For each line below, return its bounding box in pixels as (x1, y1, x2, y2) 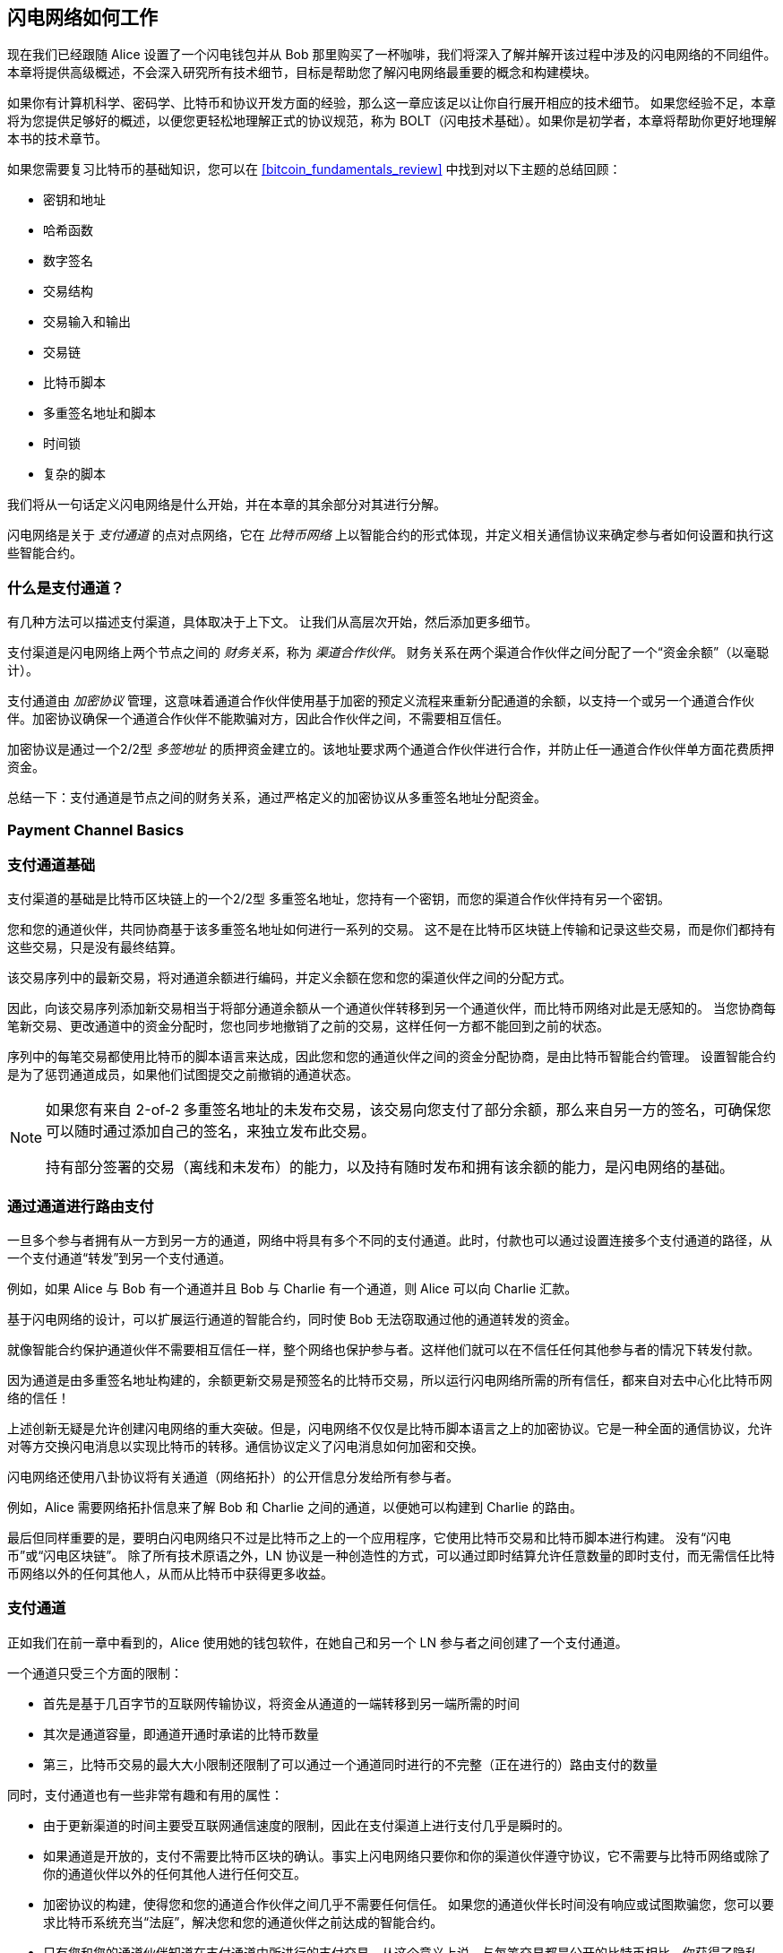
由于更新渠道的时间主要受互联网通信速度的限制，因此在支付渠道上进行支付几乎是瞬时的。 (43, 1817, 570, 1833)
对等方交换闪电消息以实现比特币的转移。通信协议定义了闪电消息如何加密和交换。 (7, 1439, 484, 1455)
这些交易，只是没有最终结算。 (7, 939, 183, 955)
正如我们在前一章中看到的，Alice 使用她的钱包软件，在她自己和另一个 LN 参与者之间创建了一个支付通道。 (7, 1634, 628, 1650)
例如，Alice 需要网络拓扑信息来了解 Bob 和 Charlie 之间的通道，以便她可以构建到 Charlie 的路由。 (7, 1499, 582, 1516)
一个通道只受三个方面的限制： (7, 1664, 183, 1681)
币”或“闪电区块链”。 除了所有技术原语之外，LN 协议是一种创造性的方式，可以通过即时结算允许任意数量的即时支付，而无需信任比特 (7, 1548, 775, 1564)
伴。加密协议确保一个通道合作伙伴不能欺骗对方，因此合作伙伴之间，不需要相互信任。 (7, 711, 509, 727)
